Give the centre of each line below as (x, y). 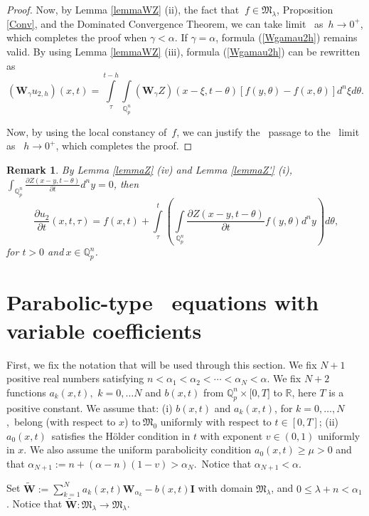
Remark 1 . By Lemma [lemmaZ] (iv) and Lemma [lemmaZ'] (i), (149, 169)
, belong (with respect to (61, 422)
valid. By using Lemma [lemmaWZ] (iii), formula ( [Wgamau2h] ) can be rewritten (183, 51)
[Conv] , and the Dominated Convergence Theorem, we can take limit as (165, 23)
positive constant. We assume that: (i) (90, 407)
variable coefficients (104, 330)
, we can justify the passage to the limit (268, 131)
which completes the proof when (77, 37)
